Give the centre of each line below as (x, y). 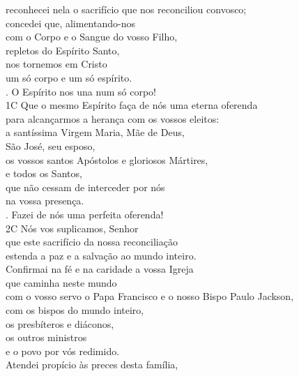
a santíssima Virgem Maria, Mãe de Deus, (95, 132)
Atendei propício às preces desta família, (92, 364)
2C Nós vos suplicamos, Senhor (72, 228)
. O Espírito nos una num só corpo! (81, 91)
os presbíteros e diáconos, (60, 323)
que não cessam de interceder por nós (85, 187)
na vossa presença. (45, 201)
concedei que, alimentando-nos (70, 23)
